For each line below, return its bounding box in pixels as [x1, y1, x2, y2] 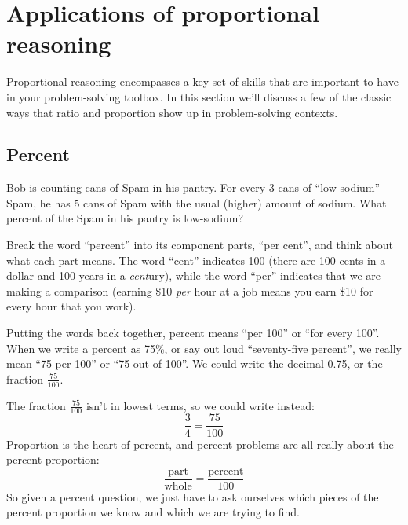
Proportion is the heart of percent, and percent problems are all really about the [6, 435, 394, 452]
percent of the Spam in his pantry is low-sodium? [6, 210, 244, 226]
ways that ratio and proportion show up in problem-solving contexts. [6, 104, 338, 120]
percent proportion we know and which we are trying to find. [6, 504, 300, 520]
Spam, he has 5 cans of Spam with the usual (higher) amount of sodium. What [6, 194, 387, 211]
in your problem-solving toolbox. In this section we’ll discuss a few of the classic [6, 88, 392, 105]
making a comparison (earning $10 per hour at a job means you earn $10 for [6, 282, 373, 299]
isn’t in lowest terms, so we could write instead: [86, 397, 315, 413]
